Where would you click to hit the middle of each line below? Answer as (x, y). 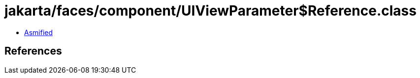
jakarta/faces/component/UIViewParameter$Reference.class (210, 11)
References (33, 51)
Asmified (39, 32)
